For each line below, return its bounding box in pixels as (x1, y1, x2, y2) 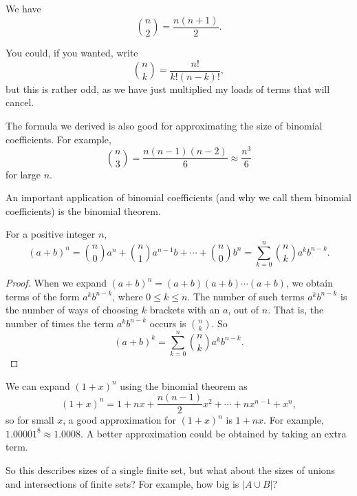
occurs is (149, 316, 186, 330)
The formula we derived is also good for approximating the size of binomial (6, 118, 323, 132)
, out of (228, 302, 259, 317)
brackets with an (149, 302, 220, 317)
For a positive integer (6, 227, 96, 241)
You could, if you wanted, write (6, 45, 138, 60)
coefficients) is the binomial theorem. (6, 203, 161, 218)
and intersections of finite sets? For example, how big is (6, 476, 239, 490)
